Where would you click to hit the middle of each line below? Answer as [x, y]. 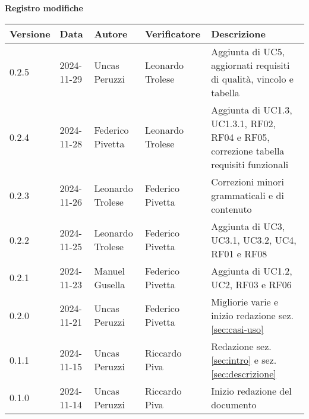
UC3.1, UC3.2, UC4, [254, 240]
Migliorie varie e [245, 301]
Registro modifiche [44, 8]
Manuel [110, 270]
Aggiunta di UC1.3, [252, 109]
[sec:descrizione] [244, 373]
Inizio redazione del [251, 390]
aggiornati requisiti [250, 65]
